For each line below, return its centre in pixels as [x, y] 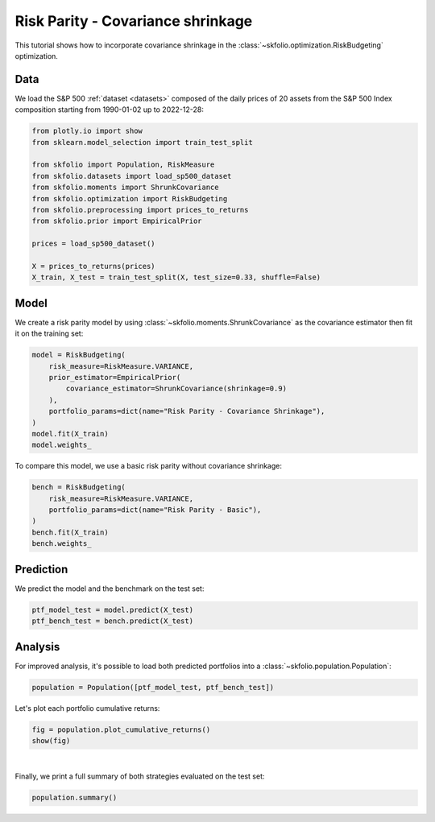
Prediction [41, 569]
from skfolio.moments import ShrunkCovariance [125, 188]
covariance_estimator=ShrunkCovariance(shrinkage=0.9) [176, 389]
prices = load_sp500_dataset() [94, 244]
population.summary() [75, 798]
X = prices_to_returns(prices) [94, 266]
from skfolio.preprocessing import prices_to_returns [140, 210]
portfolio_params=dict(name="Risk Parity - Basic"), [155, 510]
